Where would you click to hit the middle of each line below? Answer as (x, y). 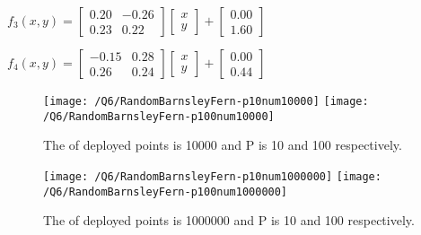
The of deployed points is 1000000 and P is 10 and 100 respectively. (229, 220)
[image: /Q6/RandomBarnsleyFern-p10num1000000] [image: (212, 176)
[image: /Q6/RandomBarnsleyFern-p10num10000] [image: (206, 101)
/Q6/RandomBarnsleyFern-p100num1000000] (166, 191)
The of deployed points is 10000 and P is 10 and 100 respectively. (223, 145)
